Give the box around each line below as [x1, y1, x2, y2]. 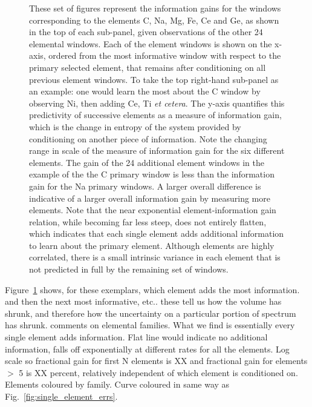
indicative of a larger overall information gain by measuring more [29, 191, 270, 204]
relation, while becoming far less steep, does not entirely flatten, [29, 215, 267, 228]
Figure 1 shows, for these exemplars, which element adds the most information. [5, 283, 300, 296]
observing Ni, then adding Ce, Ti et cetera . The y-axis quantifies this [29, 96, 285, 109]
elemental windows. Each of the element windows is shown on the [29, 37, 272, 50]
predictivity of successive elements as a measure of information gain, [29, 108, 282, 121]
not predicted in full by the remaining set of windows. [29, 263, 229, 276]
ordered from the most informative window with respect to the [48, 49, 281, 62]
